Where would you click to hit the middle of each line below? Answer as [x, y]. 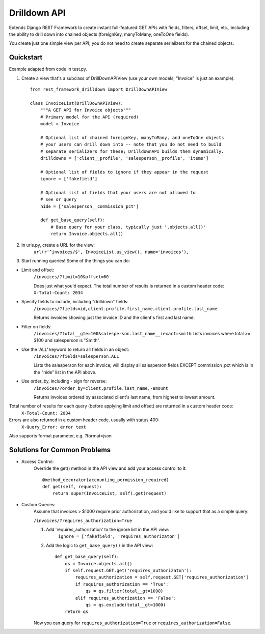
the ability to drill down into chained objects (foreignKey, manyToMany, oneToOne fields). [99, 34]
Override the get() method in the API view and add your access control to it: [110, 468]
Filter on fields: [36, 326]
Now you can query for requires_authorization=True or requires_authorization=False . [132, 623]
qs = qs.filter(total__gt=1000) [125, 591]
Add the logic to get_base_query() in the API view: [99, 545]
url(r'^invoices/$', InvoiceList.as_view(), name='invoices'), [111, 252]
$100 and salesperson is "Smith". [67, 340]
